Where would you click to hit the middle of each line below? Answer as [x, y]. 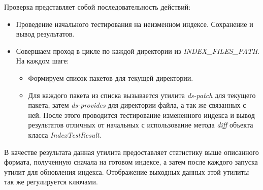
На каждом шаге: [42, 61]
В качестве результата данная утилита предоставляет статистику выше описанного [131, 152]
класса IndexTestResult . [65, 134]
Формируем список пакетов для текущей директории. [111, 77]
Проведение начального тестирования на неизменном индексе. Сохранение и [135, 24]
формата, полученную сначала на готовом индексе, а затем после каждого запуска [131, 162]
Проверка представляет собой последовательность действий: [97, 7]
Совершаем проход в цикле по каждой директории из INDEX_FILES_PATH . [138, 51]
